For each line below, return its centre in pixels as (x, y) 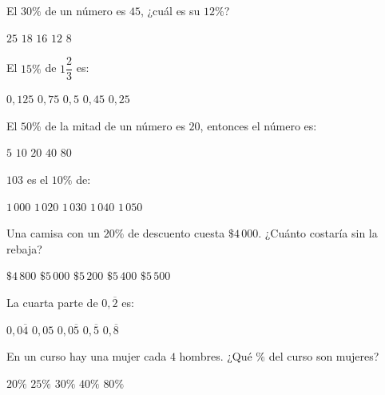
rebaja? (24, 248)
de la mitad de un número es (115, 125)
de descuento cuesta (177, 233)
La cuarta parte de (52, 302)
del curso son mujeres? (324, 356)
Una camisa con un (54, 233)
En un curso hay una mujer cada (87, 356)
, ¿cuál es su (170, 10)
